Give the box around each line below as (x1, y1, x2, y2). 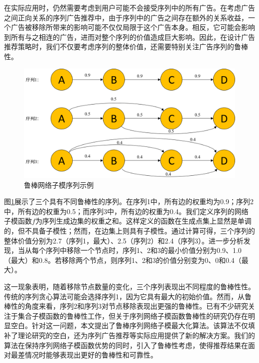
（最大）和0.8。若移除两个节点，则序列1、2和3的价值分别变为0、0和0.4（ (4, 254, 242, 265)
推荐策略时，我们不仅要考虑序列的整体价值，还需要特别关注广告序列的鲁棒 (4, 41, 248, 52)
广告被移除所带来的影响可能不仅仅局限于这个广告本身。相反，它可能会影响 (10, 22, 255, 32)
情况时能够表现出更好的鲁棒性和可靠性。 (24, 350, 157, 360)
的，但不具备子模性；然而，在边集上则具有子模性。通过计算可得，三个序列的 (4, 225, 255, 236)
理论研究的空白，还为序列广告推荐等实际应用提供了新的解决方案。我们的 (17, 330, 255, 340)
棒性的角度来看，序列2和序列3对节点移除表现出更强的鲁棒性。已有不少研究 (4, 301, 248, 311)
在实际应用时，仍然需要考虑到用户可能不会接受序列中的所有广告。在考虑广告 (4, 2, 255, 12)
